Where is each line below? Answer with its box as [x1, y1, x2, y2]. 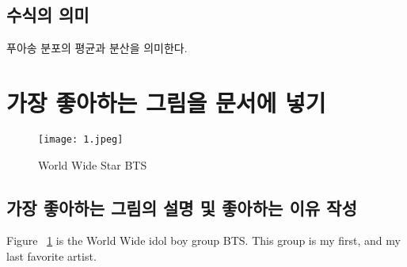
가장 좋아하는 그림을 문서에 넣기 [6, 86, 326, 118]
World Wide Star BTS [38, 156, 147, 173]
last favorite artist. [6, 247, 97, 264]
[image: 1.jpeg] [38, 133, 124, 145]
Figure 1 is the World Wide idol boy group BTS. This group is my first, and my [6, 232, 401, 249]
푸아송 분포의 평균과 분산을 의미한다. [6, 40, 188, 56]
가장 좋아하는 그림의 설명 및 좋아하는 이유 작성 [6, 195, 357, 219]
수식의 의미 [6, 2, 89, 27]
